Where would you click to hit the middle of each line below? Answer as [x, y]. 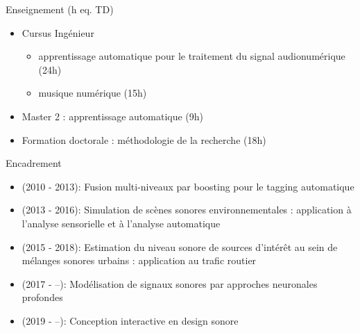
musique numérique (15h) [93, 93]
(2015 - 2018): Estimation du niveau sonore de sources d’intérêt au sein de [180, 246]
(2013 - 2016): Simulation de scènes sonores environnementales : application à [187, 210]
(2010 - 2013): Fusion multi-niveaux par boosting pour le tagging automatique [188, 186]
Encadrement [34, 163]
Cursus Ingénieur [58, 32]
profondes [42, 297]
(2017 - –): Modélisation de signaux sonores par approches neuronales [170, 283]
